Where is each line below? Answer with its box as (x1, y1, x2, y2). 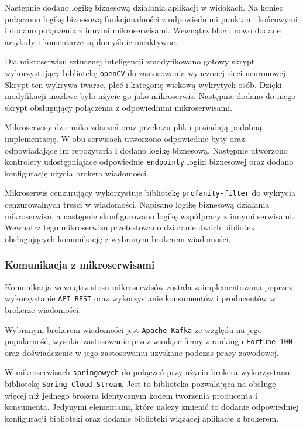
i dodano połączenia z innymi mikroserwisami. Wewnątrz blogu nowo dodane (5, 24, 281, 36)
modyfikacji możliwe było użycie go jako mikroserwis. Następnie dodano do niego (5, 90, 296, 102)
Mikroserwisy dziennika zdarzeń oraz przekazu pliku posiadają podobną (5, 121, 262, 133)
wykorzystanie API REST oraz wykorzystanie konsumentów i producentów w (5, 292, 276, 304)
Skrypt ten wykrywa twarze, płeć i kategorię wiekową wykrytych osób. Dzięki (5, 78, 282, 90)
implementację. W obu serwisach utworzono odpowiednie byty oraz (5, 133, 245, 144)
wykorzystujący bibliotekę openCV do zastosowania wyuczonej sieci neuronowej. (5, 66, 288, 79)
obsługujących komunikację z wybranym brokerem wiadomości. (5, 232, 231, 244)
